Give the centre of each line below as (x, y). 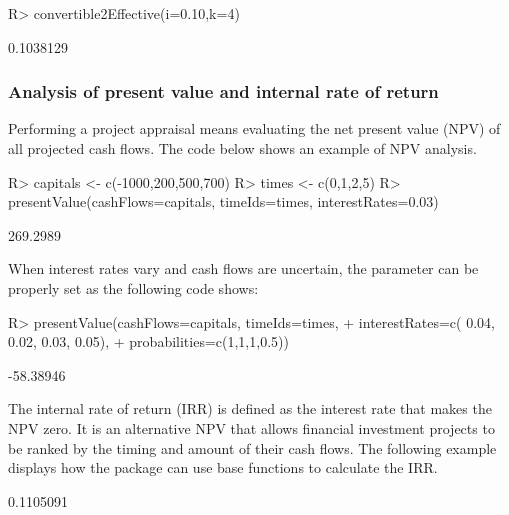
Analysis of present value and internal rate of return (223, 91)
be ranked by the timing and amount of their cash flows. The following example (252, 447)
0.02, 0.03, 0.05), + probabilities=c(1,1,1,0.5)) (148, 341)
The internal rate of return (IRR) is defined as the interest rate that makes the (250, 408)
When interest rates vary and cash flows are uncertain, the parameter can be (243, 268)
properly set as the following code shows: (133, 287)
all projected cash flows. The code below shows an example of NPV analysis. (242, 148)
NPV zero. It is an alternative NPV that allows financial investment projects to (251, 427)
